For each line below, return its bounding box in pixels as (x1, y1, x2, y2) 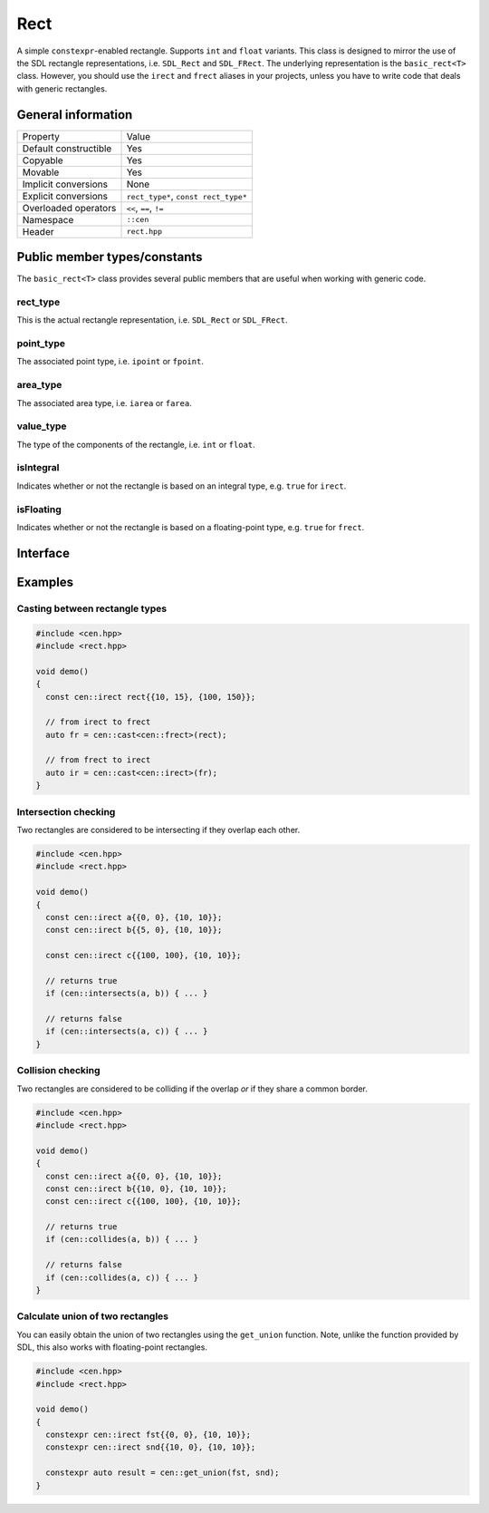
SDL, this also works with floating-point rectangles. (16, 1342, 208, 1353)
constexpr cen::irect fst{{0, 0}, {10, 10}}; (45, 1430, 251, 1440)
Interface (16, 545, 70, 561)
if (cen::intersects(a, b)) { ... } (45, 988, 208, 999)
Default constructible (22, 141, 112, 154)
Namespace (22, 213, 74, 226)
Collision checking (16, 1064, 101, 1077)
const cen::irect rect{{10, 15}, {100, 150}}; (45, 692, 256, 702)
